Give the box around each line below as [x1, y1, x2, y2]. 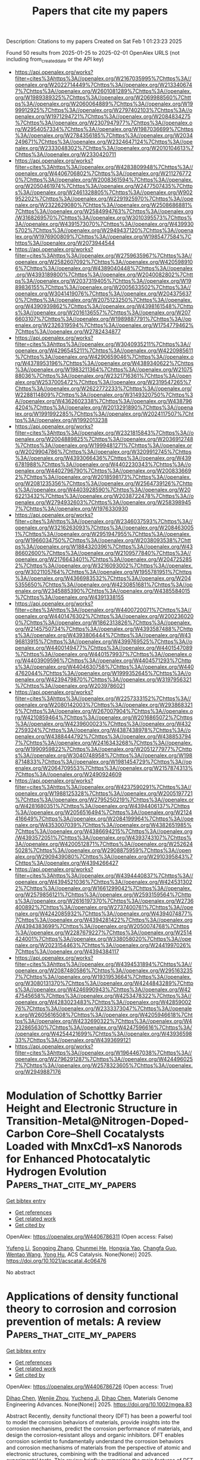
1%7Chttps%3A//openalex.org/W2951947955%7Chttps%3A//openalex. [14, 530, 192, 537]
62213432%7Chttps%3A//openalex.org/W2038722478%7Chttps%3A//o [14, 492, 194, 500]
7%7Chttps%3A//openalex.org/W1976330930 [14, 505, 129, 512]
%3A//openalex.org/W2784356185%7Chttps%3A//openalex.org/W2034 [14, 132, 193, 139]
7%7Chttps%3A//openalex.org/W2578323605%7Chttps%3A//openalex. [14, 1062, 193, 1069]
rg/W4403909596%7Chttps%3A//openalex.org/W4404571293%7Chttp [14, 657, 192, 664]
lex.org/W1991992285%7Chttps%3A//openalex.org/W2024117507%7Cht [14, 410, 194, 417]
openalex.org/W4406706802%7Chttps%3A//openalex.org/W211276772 [14, 170, 192, 177]
